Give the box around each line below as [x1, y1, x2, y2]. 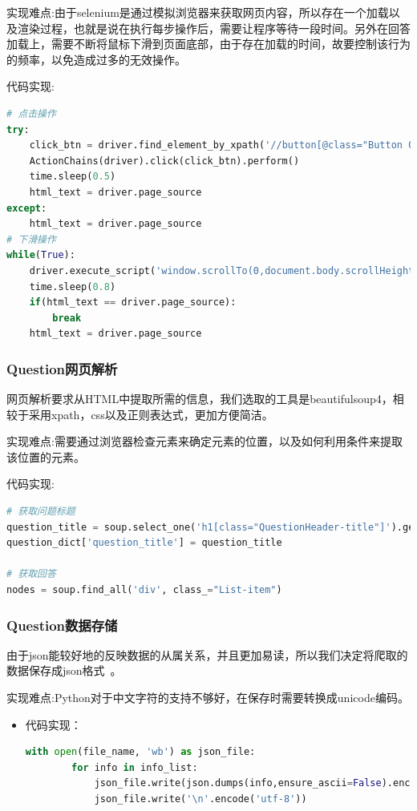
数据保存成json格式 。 [6, 662, 122, 679]
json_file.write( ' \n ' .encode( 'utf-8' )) [94, 793, 307, 805]
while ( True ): [6, 249, 75, 261]
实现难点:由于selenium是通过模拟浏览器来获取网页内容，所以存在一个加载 [6, 4, 389, 20]
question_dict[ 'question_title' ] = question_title [6, 537, 282, 549]
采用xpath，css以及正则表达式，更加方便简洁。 [28, 405, 273, 422]
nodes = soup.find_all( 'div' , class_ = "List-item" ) [6, 584, 282, 596]
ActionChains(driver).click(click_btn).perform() [29, 155, 300, 167]
